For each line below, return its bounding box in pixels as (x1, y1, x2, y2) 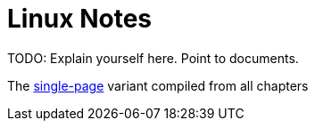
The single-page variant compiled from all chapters (7, 77, 309, 93)
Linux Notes (7, 4, 153, 34)
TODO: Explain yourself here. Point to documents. (7, 50, 299, 66)
